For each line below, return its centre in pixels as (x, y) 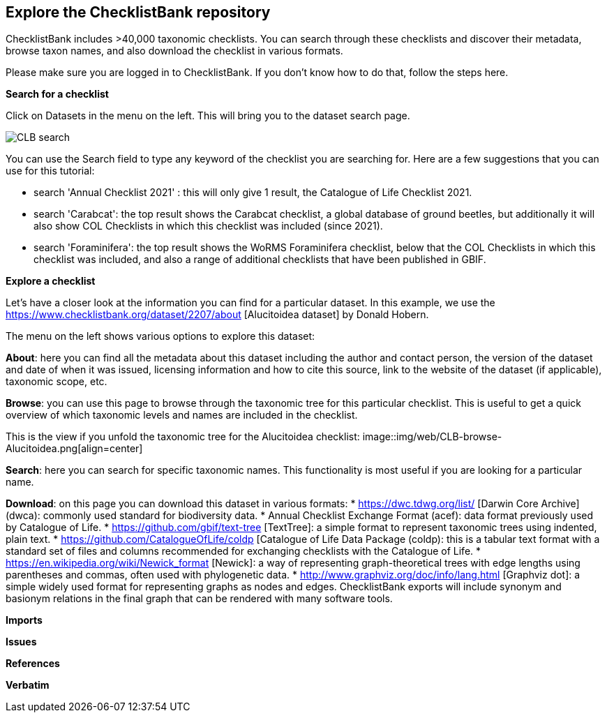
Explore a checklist (51, 281)
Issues (21, 642)
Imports (24, 620)
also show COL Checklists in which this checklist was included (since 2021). (208, 226)
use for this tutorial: (50, 171)
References (33, 664)
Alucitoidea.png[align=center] (74, 449)
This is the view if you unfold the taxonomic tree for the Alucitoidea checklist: (183, 437)
